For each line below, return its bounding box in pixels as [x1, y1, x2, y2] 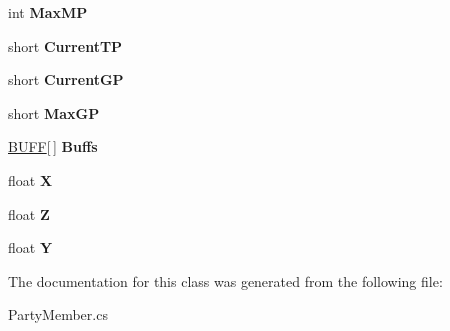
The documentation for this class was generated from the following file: [8, 270, 443, 291]
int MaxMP [8, 2, 88, 22]
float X [8, 169, 53, 190]
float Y [8, 237, 53, 258]
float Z [8, 203, 50, 224]
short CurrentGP [8, 69, 124, 90]
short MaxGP [8, 102, 100, 123]
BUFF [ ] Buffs [8, 136, 98, 157]
